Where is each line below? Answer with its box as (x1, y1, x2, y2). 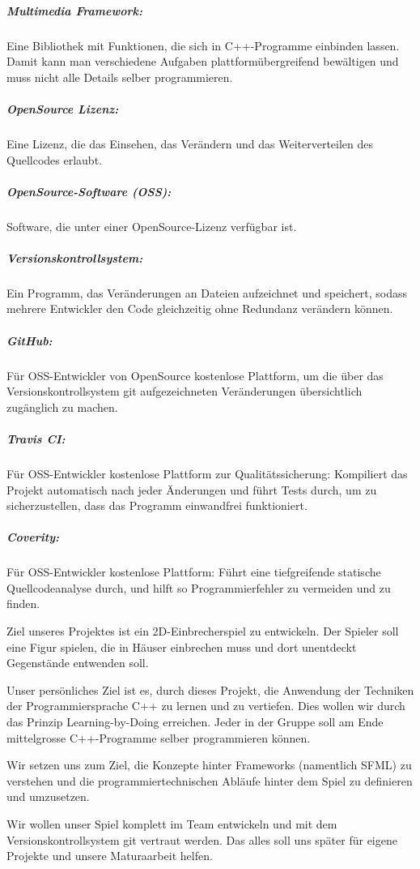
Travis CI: (6, 430, 66, 447)
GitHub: (6, 332, 53, 349)
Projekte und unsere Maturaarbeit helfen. (6, 847, 213, 864)
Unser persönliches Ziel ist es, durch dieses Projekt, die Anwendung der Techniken (6, 681, 414, 698)
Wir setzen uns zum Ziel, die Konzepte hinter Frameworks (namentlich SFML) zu (6, 756, 412, 773)
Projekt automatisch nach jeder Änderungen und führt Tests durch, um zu (6, 481, 377, 498)
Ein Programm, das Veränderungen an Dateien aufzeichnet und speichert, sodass (6, 284, 408, 301)
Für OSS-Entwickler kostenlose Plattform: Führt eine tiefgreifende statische (6, 563, 381, 580)
